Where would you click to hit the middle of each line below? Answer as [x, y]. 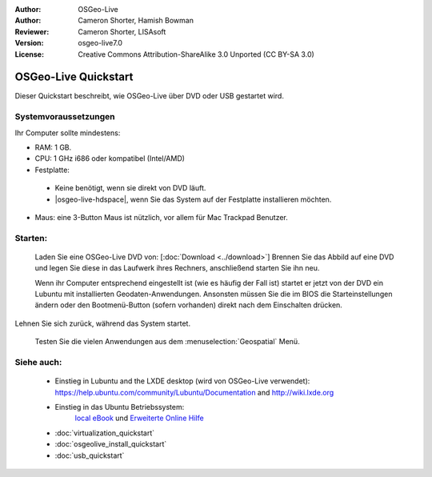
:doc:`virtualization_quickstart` [105, 433]
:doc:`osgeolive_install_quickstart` [111, 444]
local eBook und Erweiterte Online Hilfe [139, 418]
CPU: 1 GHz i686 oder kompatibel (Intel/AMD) [110, 158]
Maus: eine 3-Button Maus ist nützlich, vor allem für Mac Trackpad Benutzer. [161, 217]
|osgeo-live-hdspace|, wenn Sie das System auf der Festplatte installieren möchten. [193, 199]
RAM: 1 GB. [53, 147]
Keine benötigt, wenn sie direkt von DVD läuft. [130, 188]
